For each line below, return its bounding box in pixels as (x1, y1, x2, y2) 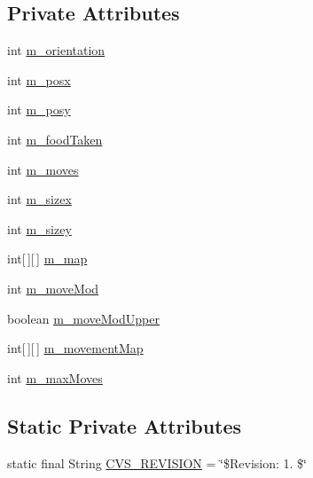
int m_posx (7, 70, 71, 89)
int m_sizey (7, 219, 72, 238)
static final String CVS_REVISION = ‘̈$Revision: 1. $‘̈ (7, 453, 307, 472)
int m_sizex (7, 190, 72, 208)
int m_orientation (7, 41, 106, 59)
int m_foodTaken (7, 129, 103, 148)
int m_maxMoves (7, 368, 103, 387)
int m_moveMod (7, 278, 99, 297)
